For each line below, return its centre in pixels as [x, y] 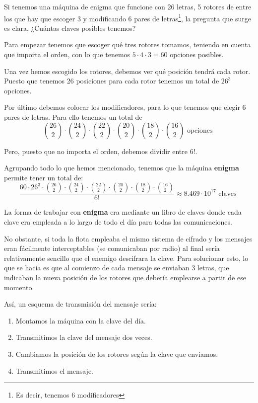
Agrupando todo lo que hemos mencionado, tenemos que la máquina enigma [122, 168]
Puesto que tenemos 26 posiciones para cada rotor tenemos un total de [112, 81]
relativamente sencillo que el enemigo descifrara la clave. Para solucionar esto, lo [126, 258]
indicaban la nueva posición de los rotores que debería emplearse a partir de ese [125, 277]
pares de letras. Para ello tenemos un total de [73, 117]
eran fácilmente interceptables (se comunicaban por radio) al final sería [112, 248]
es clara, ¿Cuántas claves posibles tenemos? [70, 28]
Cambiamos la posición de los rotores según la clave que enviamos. [117, 354]
